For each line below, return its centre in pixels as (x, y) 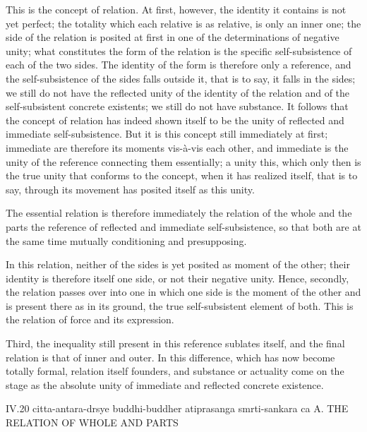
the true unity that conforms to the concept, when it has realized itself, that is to (182, 175)
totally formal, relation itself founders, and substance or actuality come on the (175, 371)
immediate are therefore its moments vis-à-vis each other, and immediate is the (177, 147)
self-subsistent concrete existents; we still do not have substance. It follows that (177, 106)
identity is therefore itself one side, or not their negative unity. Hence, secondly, (178, 278)
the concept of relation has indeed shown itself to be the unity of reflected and (175, 120)
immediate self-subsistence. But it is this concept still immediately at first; (167, 134)
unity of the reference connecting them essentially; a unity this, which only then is (183, 161)
